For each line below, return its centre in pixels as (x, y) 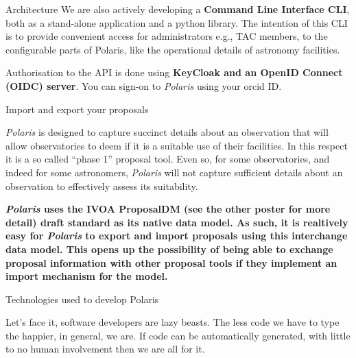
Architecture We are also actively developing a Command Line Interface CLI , (178, 9)
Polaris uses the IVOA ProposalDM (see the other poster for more (168, 209)
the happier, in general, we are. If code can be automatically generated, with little (178, 335)
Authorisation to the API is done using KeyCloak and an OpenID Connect (174, 72)
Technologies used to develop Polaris (82, 299)
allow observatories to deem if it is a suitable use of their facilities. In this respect (177, 145)
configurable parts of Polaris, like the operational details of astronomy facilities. (173, 49)
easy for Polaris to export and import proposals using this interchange (177, 236)
